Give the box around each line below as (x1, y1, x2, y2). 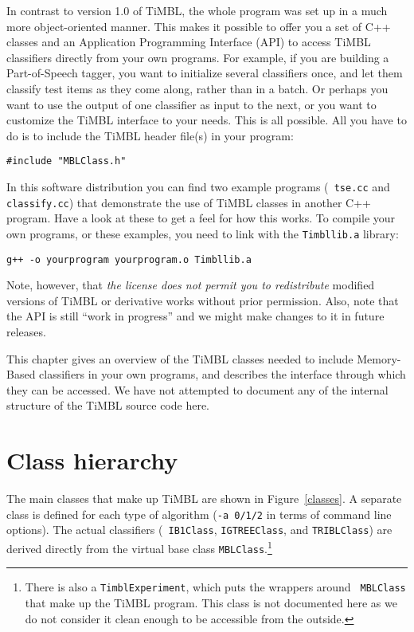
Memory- (357, 350, 401, 367)
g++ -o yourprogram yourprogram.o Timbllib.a (6, 253, 252, 265)
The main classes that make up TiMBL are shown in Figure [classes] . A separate (6, 490, 402, 507)
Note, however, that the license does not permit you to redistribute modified (6, 277, 375, 293)
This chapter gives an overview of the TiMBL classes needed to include (6, 350, 353, 367)
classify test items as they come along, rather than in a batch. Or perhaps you (6, 80, 389, 96)
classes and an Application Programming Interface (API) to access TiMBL (6, 33, 371, 50)
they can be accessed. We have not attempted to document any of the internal (6, 381, 389, 398)
